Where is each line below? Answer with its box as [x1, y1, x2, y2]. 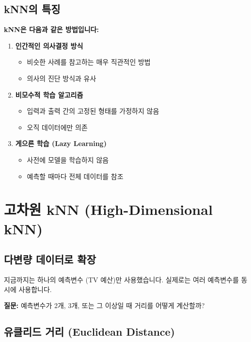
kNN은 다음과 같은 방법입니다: [4, 24, 99, 34]
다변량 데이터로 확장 [4, 252, 96, 267]
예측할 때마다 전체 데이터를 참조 [27, 171, 124, 181]
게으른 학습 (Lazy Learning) [15, 138, 107, 148]
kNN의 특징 [4, 1, 61, 16]
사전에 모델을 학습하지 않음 [27, 154, 109, 164]
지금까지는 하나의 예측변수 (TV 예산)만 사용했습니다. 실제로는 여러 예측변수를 [4, 274, 239, 284]
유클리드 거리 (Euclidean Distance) [4, 324, 175, 339]
